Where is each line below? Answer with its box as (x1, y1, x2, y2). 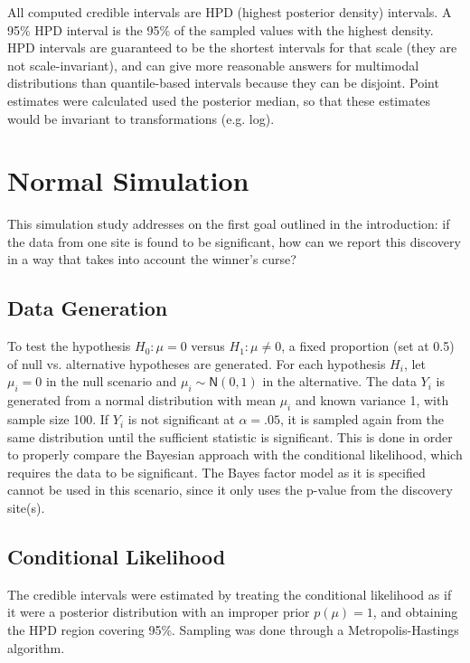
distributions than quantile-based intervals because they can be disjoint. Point (7, 73, 439, 92)
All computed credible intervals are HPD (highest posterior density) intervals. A (7, 3, 452, 21)
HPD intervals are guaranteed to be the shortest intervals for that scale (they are (7, 38, 457, 57)
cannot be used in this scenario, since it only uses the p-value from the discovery (7, 480, 453, 499)
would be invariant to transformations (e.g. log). (7, 109, 275, 128)
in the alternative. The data (262, 372, 417, 391)
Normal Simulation (7, 162, 249, 199)
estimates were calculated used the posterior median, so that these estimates (7, 90, 431, 109)
